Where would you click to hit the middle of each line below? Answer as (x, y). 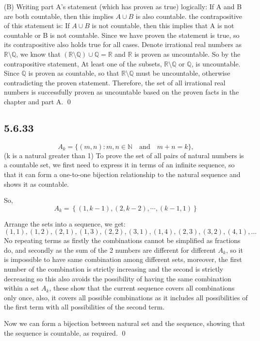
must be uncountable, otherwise (183, 73)
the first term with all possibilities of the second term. (84, 307)
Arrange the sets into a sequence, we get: (65, 223)
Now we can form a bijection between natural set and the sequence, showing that (125, 323)
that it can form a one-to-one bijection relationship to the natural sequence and (122, 174)
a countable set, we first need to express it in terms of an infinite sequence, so (119, 165)
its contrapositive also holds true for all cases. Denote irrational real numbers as (123, 44)
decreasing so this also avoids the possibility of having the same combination (118, 278)
